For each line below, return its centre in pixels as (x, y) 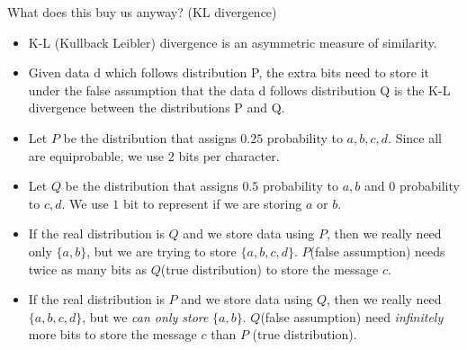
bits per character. (229, 155)
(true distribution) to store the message (269, 269)
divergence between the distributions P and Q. (157, 108)
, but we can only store (145, 316)
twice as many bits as (88, 269)
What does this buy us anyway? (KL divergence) (142, 12)
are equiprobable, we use (96, 155)
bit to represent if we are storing (212, 203)
